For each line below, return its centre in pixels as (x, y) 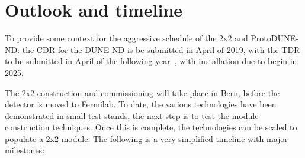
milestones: (25, 150)
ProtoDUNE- (274, 38)
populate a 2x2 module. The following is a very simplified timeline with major (146, 138)
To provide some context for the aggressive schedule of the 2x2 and (126, 38)
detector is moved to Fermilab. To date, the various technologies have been (141, 104)
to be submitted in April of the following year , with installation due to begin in (151, 61)
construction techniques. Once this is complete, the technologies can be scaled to (151, 127)
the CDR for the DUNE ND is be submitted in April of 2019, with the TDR (161, 49)
